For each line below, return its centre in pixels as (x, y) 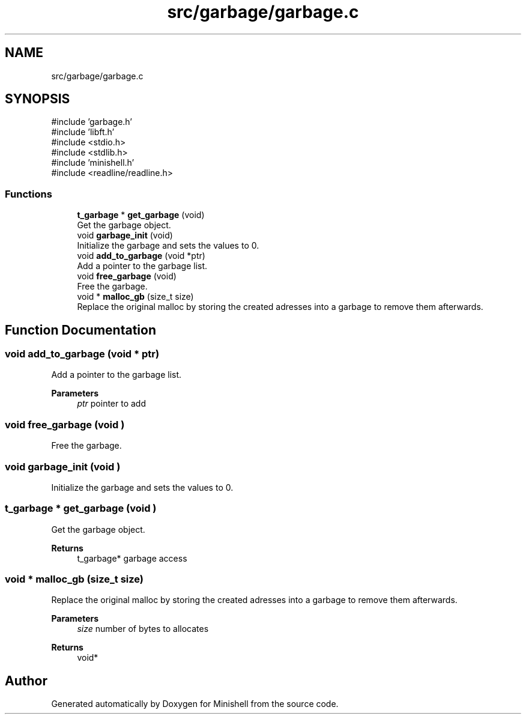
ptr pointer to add (112, 404)
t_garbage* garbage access (132, 558)
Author (26, 681)
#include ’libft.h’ (83, 132)
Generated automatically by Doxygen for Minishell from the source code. (195, 704)
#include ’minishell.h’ (93, 163)
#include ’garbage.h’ (92, 122)
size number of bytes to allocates (143, 629)
